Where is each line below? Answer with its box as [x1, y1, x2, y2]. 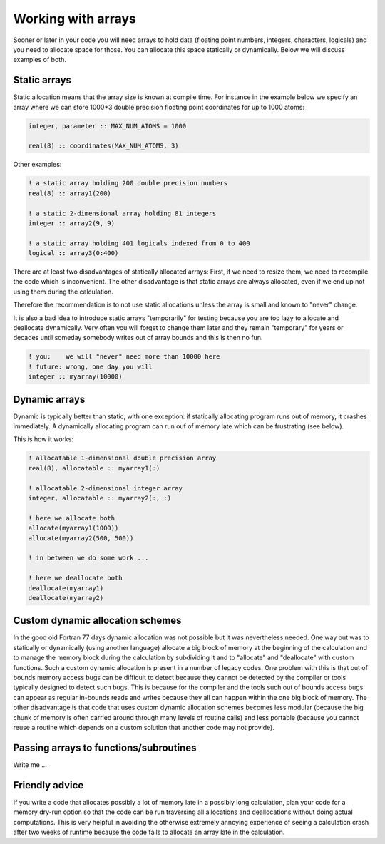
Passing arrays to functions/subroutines [13, 741, 197, 753]
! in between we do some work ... [28, 554, 149, 562]
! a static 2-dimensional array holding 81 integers [28, 209, 217, 217]
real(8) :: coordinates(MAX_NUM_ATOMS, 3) [28, 142, 179, 150]
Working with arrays [13, 11, 137, 26]
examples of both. [13, 56, 67, 64]
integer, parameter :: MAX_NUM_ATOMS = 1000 [28, 122, 187, 130]
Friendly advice [13, 779, 84, 791]
